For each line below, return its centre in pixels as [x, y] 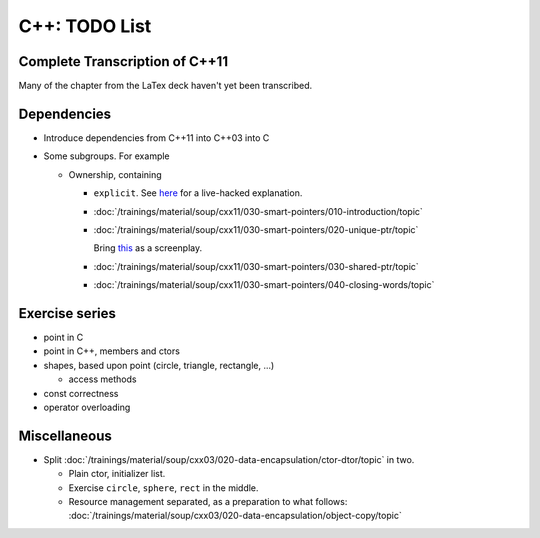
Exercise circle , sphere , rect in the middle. [163, 487]
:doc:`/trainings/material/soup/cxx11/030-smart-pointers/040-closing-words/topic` [264, 285]
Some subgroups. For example [106, 156]
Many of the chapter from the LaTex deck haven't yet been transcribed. [165, 86]
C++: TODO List [85, 26]
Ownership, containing [115, 174]
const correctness [81, 393]
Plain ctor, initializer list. [117, 474]
